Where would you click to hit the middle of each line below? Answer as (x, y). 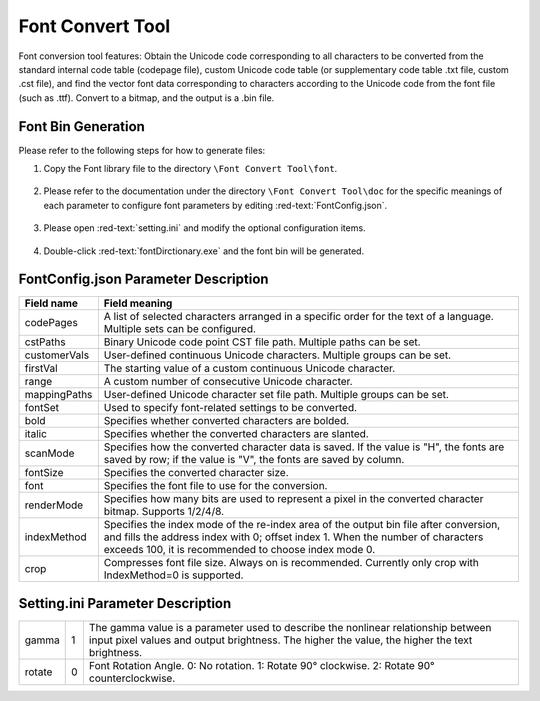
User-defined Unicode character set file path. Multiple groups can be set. (276, 395)
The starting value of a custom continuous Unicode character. (249, 368)
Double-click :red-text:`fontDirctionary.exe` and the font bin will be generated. (204, 251)
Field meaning (138, 303)
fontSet (42, 408)
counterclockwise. (132, 678)
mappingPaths (58, 395)
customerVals (57, 355)
